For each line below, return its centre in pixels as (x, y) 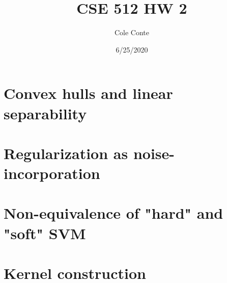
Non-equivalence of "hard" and (113, 213)
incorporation (52, 173)
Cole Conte (132, 32)
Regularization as (66, 153)
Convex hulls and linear (88, 93)
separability (45, 113)
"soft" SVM (45, 233)
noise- (154, 153)
